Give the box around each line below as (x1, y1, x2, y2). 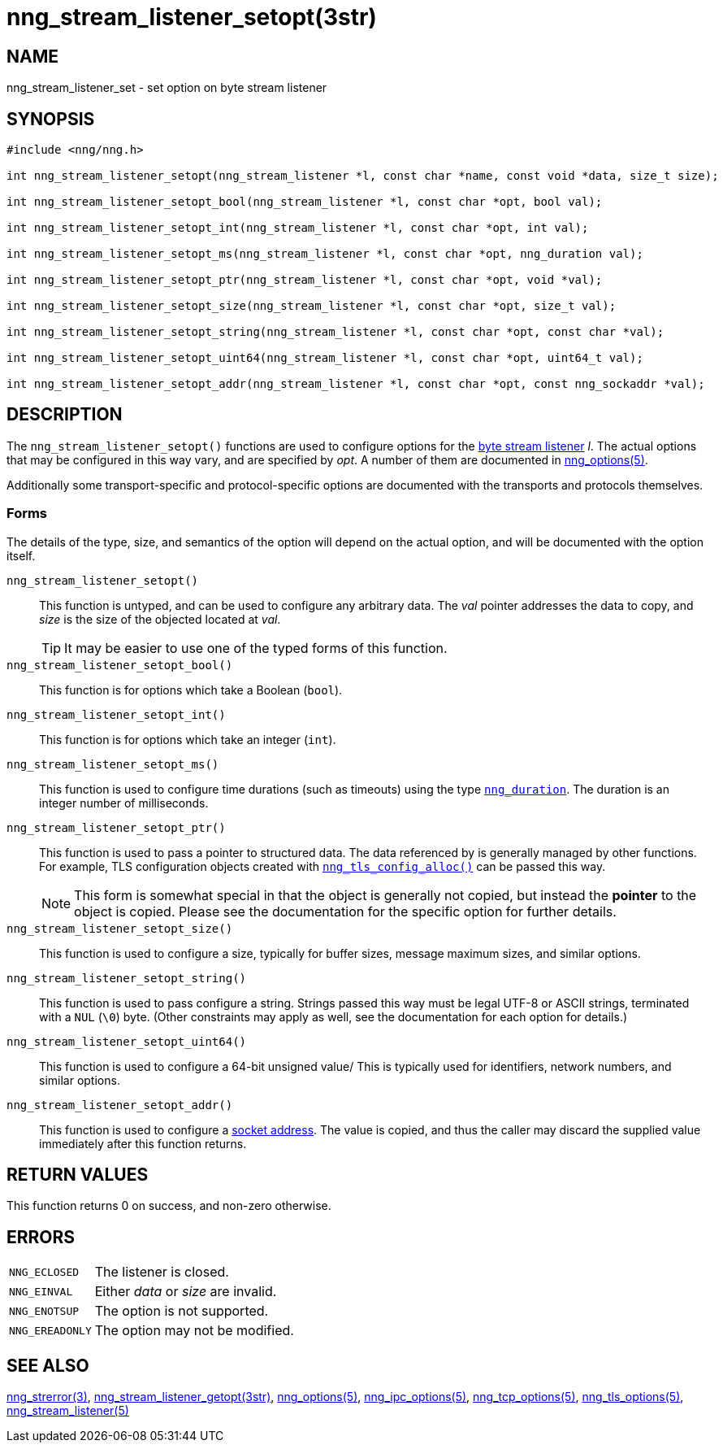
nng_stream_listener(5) (6, 1403, 129, 1418)
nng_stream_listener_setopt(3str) (6, 3, 377, 31)
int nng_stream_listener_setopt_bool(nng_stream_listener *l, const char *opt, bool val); (6, 195, 603, 209)
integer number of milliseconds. (39, 795, 209, 810)
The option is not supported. (94, 1303, 269, 1320)
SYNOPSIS (6, 108, 95, 129)
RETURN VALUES (6, 1164, 149, 1186)
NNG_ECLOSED (9, 1265, 80, 1278)
